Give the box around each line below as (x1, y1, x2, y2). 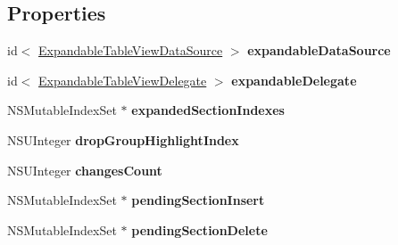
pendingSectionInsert (131, 191, 265, 209)
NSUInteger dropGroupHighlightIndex (7, 130, 239, 149)
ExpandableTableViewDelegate (38, 70, 207, 89)
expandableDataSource (247, 41, 391, 60)
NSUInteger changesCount (7, 160, 162, 179)
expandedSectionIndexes (131, 101, 285, 119)
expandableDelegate (231, 70, 357, 89)
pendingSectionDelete (131, 220, 268, 239)
